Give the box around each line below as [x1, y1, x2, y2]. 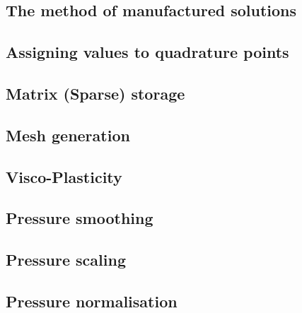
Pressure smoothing [6, 207, 153, 229]
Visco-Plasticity [6, 165, 122, 187]
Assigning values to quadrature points [6, 41, 289, 63]
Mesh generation [6, 124, 130, 146]
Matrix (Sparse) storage [6, 82, 185, 104]
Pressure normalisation [6, 290, 178, 312]
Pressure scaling [6, 249, 126, 271]
